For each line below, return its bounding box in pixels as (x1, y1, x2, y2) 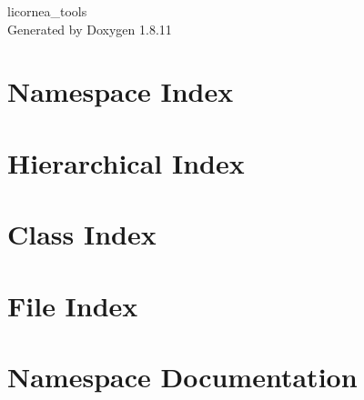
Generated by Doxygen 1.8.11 (7, 19, 172, 38)
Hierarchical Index (7, 144, 245, 181)
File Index (7, 286, 138, 324)
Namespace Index (7, 73, 234, 110)
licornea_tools (7, 2, 87, 20)
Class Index (7, 215, 157, 253)
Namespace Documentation (7, 357, 358, 395)
